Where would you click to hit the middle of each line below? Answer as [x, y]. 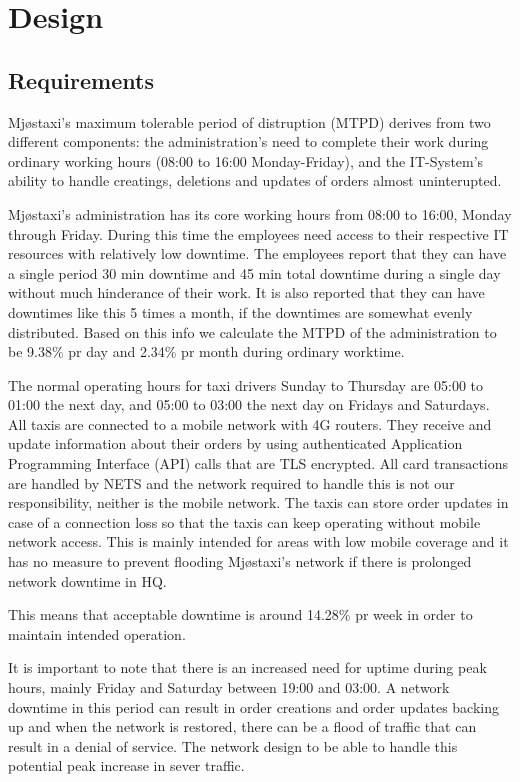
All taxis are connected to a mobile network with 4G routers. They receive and [250, 423]
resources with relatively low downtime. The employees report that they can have [257, 253]
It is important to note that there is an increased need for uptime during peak [247, 667]
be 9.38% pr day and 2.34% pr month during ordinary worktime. [206, 351]
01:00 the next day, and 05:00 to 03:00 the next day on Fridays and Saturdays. [249, 404]
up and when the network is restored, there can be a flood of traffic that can [242, 726]
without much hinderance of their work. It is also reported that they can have [246, 292]
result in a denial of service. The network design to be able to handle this [233, 745]
